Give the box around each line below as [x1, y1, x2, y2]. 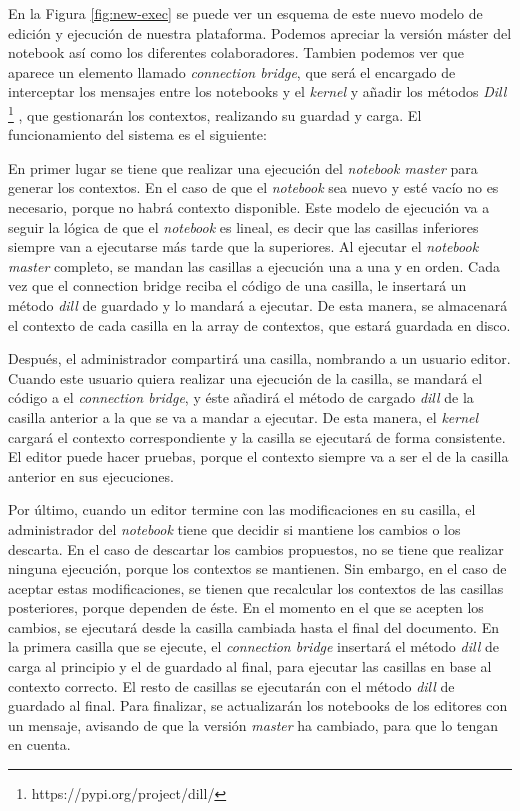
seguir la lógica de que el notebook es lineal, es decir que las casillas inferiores [8, 216, 479, 237]
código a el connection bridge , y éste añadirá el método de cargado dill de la [8, 387, 474, 408]
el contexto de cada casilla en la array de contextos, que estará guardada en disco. [8, 314, 511, 335]
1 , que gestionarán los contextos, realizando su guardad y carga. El [8, 101, 422, 125]
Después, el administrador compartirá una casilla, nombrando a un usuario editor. [8, 348, 511, 369]
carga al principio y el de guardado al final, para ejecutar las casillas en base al [8, 656, 492, 677]
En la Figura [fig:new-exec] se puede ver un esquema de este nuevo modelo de [8, 3, 483, 23]
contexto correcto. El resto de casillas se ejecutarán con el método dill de [8, 675, 455, 696]
